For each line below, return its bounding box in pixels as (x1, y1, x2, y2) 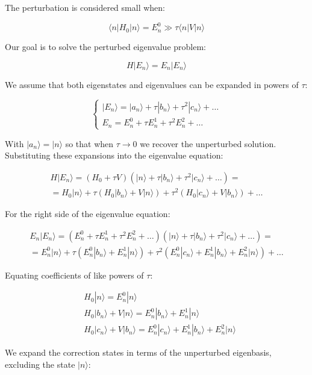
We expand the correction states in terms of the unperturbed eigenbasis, (5, 346, 272, 359)
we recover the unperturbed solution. (140, 137, 276, 150)
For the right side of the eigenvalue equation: (5, 207, 170, 220)
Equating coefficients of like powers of (5, 268, 144, 281)
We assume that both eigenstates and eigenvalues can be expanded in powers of (5, 78, 299, 90)
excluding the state (5, 358, 75, 371)
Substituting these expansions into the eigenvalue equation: (5, 149, 223, 162)
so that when (65, 137, 114, 150)
